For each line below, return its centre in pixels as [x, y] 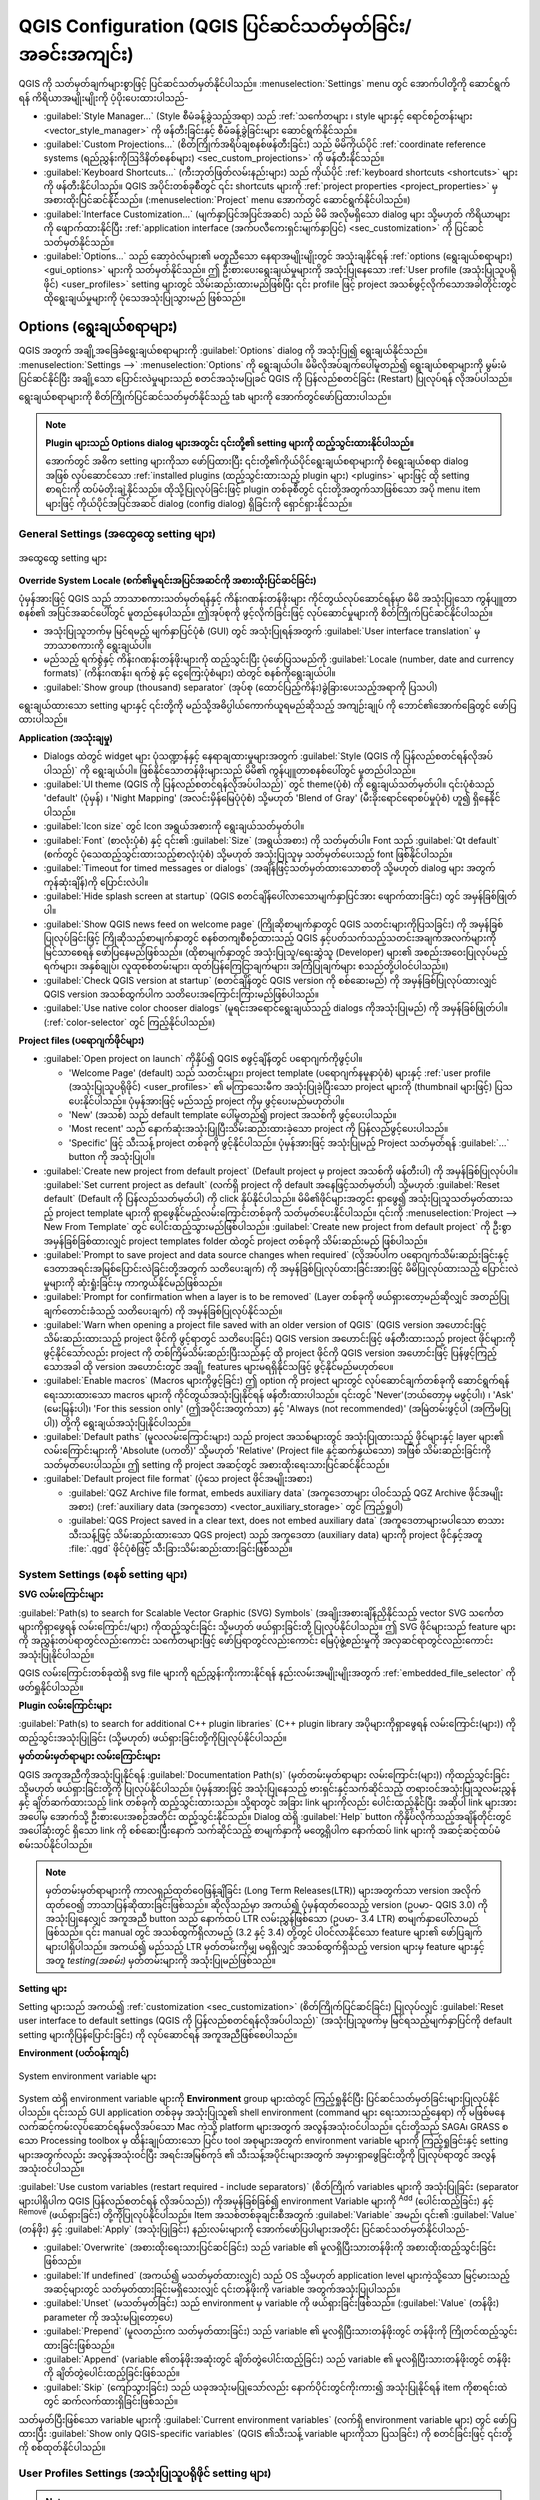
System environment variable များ [87, 2076]
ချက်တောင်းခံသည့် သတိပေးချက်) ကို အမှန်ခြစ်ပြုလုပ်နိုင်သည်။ [163, 1311]
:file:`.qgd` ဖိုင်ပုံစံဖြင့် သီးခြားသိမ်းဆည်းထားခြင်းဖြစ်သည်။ [181, 1549]
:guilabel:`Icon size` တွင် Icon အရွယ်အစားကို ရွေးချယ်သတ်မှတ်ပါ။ [174, 826]
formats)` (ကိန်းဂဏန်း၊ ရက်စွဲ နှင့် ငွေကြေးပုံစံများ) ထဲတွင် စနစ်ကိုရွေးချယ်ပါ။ [190, 673]
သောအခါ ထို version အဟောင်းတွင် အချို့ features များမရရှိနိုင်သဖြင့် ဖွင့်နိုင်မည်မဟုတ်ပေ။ [218, 1367]
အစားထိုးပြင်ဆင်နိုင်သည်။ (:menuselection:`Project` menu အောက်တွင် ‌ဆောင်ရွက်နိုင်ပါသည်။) [227, 200]
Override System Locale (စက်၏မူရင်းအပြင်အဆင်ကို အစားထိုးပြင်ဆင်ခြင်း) [167, 580]
